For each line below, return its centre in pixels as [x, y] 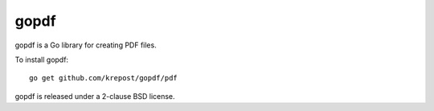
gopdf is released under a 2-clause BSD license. [95, 96]
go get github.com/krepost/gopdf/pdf [104, 78]
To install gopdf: [41, 60]
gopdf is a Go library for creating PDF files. [86, 45]
